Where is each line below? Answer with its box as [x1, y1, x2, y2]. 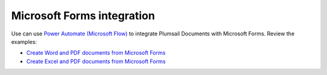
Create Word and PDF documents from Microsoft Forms [26, 49, 166, 56]
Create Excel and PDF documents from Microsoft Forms [26, 58, 166, 65]
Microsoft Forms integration [11, 9, 156, 22]
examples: [11, 38, 38, 45]
